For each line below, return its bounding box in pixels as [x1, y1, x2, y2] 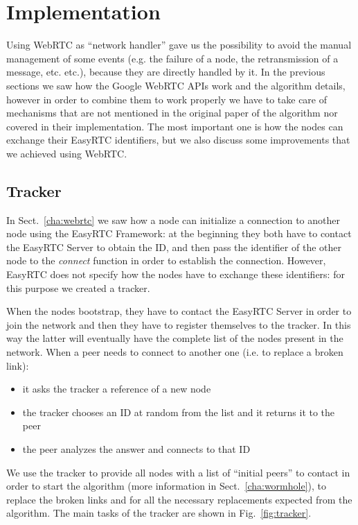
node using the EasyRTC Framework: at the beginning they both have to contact [6, 226, 352, 241]
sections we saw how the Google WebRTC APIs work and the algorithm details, [6, 78, 346, 92]
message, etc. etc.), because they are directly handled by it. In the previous [6, 64, 325, 79]
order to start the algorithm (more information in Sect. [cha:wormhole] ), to [6, 479, 326, 493]
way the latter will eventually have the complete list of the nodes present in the [6, 331, 343, 345]
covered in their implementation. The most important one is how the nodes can [6, 119, 343, 133]
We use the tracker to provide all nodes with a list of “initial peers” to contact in [6, 465, 350, 479]
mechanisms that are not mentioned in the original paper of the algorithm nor [6, 105, 338, 120]
